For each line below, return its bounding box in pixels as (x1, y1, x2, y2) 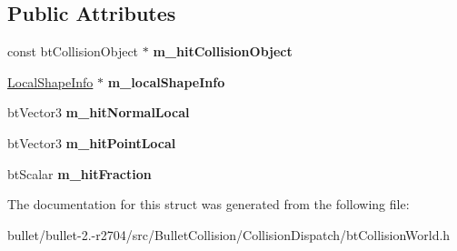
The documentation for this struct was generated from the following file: (7, 195, 410, 214)
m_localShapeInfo (107, 72, 225, 91)
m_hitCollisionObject (153, 42, 293, 61)
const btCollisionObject (7, 42, 139, 61)
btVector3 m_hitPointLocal (7, 133, 176, 152)
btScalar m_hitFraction (7, 164, 152, 183)
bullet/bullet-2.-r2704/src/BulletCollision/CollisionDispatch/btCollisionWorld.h (7, 225, 451, 244)
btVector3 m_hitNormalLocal (7, 103, 190, 122)
